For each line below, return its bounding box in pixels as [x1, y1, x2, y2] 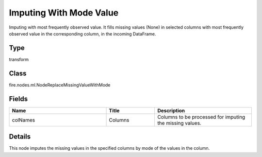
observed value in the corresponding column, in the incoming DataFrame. [9, 31, 156, 36]
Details [9, 133, 31, 141]
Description [157, 107, 185, 114]
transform [9, 56, 29, 62]
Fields [9, 95, 28, 103]
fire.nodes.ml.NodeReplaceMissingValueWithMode [9, 82, 111, 87]
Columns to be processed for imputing [157, 113, 246, 120]
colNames [12, 117, 35, 123]
